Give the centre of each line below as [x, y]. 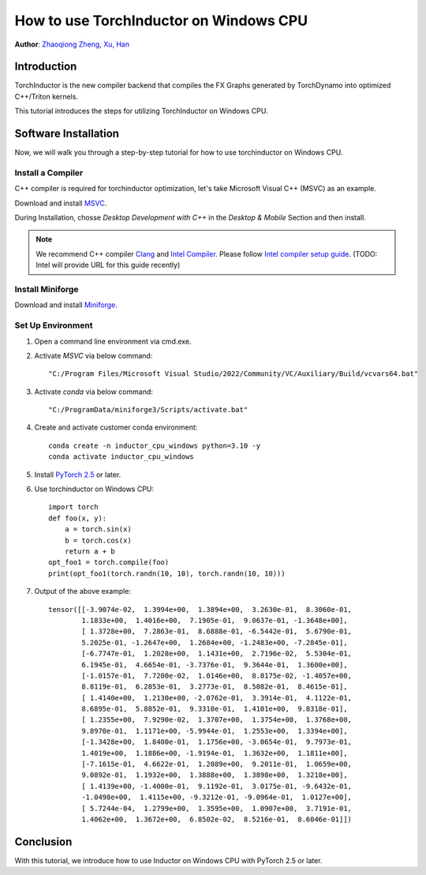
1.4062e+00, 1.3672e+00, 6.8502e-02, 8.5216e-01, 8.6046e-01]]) [217, 819]
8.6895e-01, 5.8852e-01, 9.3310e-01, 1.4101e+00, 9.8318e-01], [215, 709]
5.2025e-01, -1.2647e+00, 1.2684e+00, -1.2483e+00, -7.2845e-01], [215, 642]
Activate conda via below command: [94, 392]
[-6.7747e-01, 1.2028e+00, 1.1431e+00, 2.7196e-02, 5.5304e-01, [217, 654]
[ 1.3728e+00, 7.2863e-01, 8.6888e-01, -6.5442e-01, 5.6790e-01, [217, 631]
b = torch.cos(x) [98, 540]
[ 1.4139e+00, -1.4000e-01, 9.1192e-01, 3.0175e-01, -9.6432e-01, [217, 786]
